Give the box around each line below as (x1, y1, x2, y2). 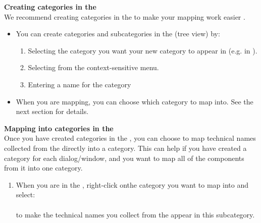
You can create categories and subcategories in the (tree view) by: (16, 28, 220, 39)
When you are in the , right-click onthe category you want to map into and (16, 179, 248, 190)
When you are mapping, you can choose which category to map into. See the (16, 96, 253, 106)
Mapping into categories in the (4, 123, 114, 133)
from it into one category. (4, 162, 83, 173)
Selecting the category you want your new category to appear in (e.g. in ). (28, 45, 257, 55)
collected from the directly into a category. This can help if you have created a (4, 142, 247, 153)
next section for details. (16, 106, 89, 117)
